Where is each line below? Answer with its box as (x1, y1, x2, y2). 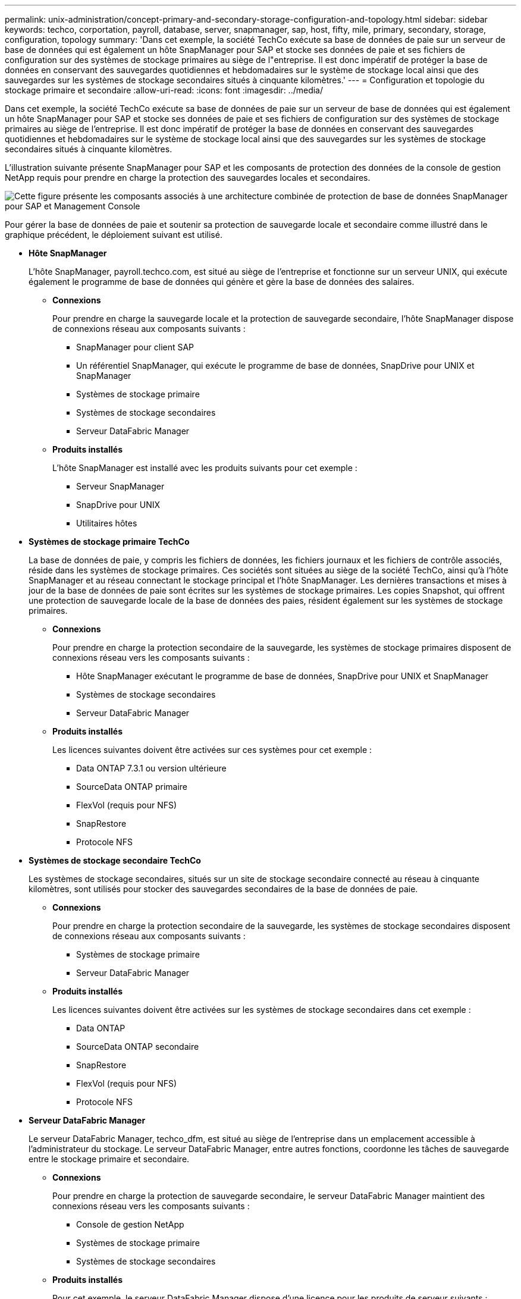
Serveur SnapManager (76, 481, 165, 491)
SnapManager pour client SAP (76, 342, 194, 352)
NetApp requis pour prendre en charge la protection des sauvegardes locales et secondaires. (5, 172, 371, 183)
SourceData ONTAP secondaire (76, 1041, 199, 1052)
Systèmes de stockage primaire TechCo (29, 536, 190, 547)
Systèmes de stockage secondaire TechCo (29, 855, 201, 865)
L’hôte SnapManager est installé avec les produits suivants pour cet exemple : (52, 463, 357, 473)
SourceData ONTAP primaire (76, 782, 187, 792)
